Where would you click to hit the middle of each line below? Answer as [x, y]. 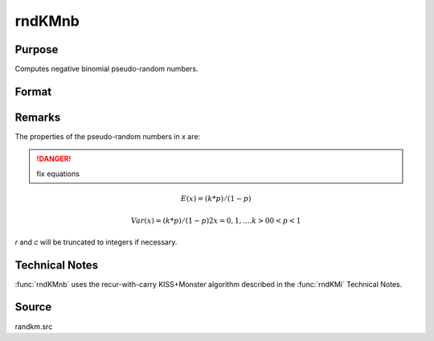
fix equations [58, 174]
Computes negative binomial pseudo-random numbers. [106, 69]
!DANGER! [54, 159]
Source [33, 307]
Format [33, 91]
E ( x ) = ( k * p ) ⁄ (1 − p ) [216, 198]
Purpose [37, 49]
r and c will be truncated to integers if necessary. [96, 242]
